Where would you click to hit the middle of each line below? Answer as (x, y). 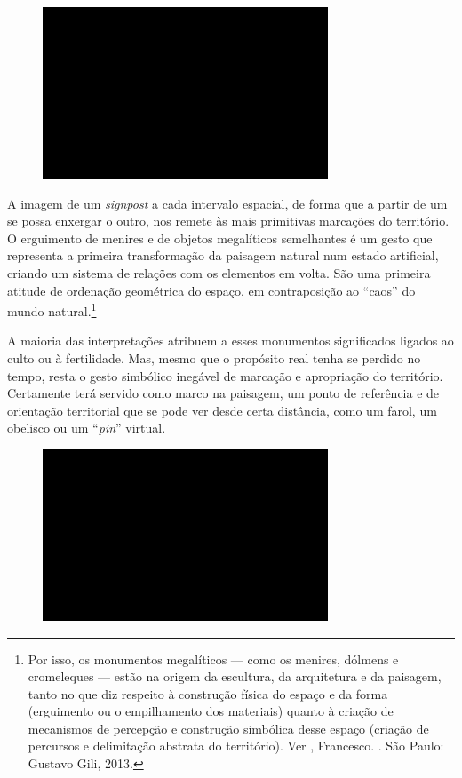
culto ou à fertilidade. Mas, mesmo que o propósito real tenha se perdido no (214, 357)
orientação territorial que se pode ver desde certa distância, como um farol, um (222, 410)
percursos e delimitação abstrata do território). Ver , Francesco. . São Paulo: (236, 746)
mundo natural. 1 (52, 310)
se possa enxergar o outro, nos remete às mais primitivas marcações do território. (228, 221)
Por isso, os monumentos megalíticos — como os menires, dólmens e (213, 659)
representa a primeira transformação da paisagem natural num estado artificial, (223, 255)
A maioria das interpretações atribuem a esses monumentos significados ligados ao (231, 341)
